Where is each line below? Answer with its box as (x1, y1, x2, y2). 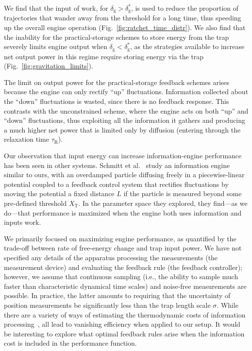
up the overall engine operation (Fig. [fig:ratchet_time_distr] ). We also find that (4, 22, 246, 33)
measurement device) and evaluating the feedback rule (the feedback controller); (4, 262, 242, 272)
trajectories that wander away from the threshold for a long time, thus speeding (4, 13, 241, 23)
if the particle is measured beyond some (123, 188, 242, 199)
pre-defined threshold (4, 198, 67, 208)
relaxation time (4, 134, 49, 144)
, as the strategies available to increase (130, 41, 245, 51)
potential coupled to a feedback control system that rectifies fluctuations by (4, 179, 229, 189)
